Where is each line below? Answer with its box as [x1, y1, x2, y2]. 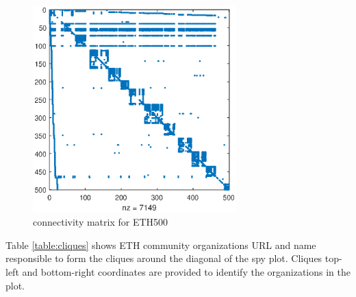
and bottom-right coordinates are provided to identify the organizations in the [22, 264, 351, 278]
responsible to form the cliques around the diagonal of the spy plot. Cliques [5, 251, 322, 265]
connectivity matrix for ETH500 [33, 215, 168, 229]
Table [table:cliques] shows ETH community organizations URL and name [5, 237, 316, 252]
